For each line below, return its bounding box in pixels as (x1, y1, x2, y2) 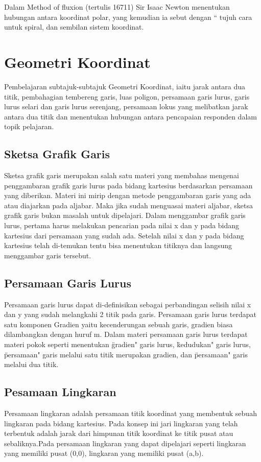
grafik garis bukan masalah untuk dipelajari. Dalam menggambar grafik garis (4, 210, 246, 221)
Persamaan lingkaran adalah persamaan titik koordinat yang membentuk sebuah (4, 407, 257, 418)
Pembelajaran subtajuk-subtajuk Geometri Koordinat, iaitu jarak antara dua (4, 81, 246, 91)
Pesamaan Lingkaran (4, 384, 116, 400)
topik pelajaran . (4, 121, 54, 132)
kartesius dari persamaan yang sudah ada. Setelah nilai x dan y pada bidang (4, 230, 244, 240)
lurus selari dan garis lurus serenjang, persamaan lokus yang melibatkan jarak (4, 101, 248, 112)
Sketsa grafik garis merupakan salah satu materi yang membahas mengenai (4, 170, 239, 181)
